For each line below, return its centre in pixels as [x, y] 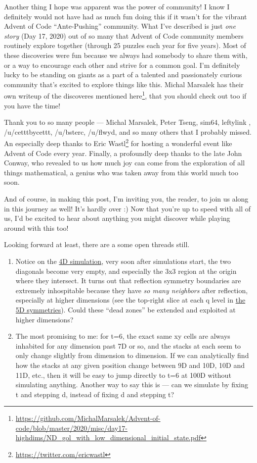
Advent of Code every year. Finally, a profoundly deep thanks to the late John [123, 153]
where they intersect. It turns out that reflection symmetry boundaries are [128, 281]
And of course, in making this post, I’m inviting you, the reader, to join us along [126, 199]
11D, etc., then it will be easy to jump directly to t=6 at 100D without [123, 375]
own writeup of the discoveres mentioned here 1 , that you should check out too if [125, 95]
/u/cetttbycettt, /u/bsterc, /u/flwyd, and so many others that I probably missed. [128, 131]
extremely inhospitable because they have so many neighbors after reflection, [132, 290]
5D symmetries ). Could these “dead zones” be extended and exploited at [126, 309]
